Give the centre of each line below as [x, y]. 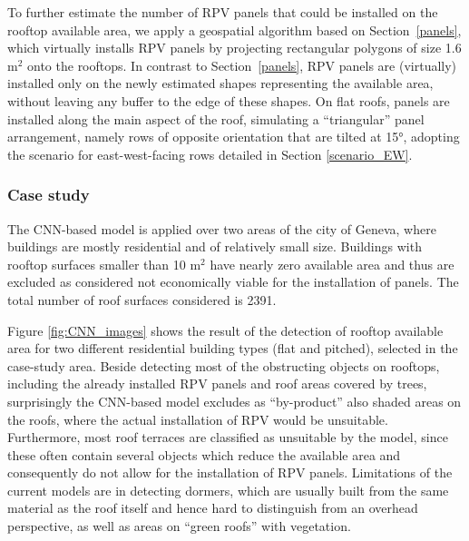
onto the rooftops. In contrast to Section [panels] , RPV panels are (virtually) [242, 65]
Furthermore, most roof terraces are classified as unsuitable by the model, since [228, 437]
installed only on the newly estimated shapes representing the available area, [220, 83]
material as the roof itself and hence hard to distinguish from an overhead [213, 508]
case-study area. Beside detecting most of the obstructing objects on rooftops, [224, 365]
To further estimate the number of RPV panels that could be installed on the [223, 12]
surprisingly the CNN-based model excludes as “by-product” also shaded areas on [234, 401]
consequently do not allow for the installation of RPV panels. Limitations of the [230, 472]
